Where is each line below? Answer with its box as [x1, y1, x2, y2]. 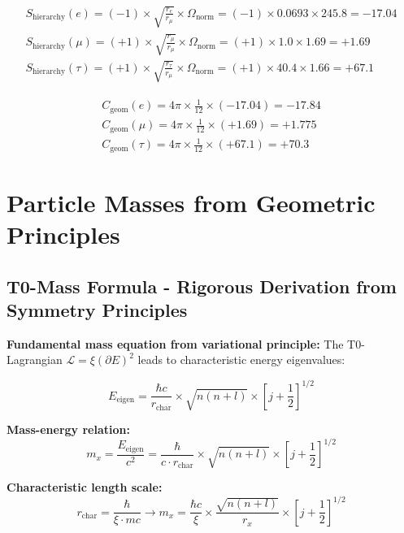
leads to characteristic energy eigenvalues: [137, 351, 345, 368]
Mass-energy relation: [7, 420, 130, 437]
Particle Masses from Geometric [7, 185, 376, 219]
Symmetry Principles [7, 297, 188, 323]
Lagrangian [7, 351, 63, 368]
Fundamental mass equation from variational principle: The [7, 335, 344, 352]
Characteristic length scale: [7, 479, 163, 496]
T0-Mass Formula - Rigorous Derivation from [7, 273, 397, 298]
